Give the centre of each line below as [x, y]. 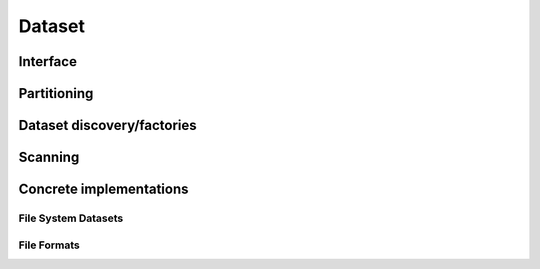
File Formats [49, 245]
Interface [47, 61]
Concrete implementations [103, 189]
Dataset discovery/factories [107, 125]
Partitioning [56, 93]
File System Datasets [71, 218]
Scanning [49, 157]
